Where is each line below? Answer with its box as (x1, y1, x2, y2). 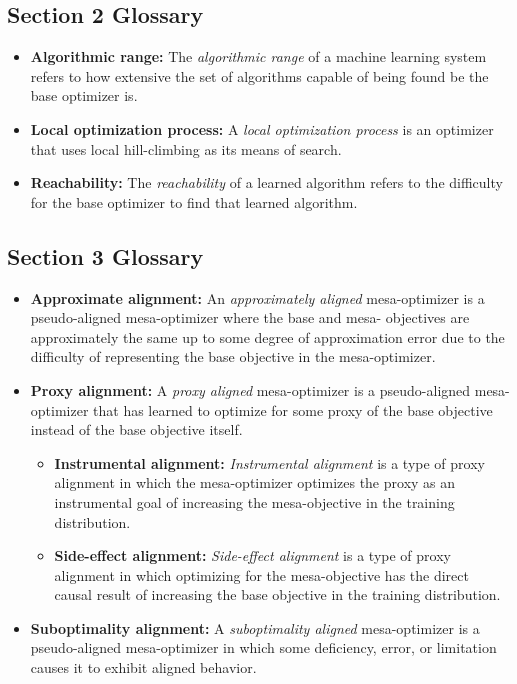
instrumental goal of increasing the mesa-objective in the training (54, 491, 455, 512)
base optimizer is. (30, 85, 138, 106)
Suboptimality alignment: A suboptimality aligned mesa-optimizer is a (30, 617, 480, 638)
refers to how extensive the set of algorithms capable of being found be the (30, 65, 489, 86)
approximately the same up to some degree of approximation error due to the (30, 326, 505, 347)
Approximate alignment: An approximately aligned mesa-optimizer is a (30, 287, 485, 308)
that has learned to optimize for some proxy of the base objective (93, 399, 493, 420)
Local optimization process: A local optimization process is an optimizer (30, 118, 494, 139)
